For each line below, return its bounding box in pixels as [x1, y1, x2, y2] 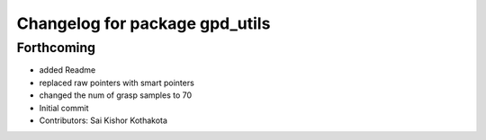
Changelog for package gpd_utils [16, 13, 271, 33]
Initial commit [39, 102, 89, 113]
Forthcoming [16, 39, 96, 56]
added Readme [39, 65, 96, 75]
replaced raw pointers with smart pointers [39, 77, 195, 88]
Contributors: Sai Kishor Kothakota [39, 115, 168, 126]
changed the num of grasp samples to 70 [39, 90, 193, 101]
